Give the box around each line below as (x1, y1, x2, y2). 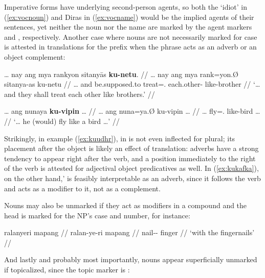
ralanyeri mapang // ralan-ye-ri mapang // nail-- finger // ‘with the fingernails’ (4, 227, 255, 238)
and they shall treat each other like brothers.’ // (4, 88, 155, 99)
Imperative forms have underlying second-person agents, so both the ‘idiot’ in (4, 2, 248, 12)
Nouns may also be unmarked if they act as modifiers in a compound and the (4, 200, 247, 211)
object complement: (4, 51, 65, 62)
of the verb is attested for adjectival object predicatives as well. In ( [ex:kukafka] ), (4, 163, 259, 173)
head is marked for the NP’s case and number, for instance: (4, 210, 190, 220)
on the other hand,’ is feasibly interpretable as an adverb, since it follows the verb (4, 172, 261, 183)
